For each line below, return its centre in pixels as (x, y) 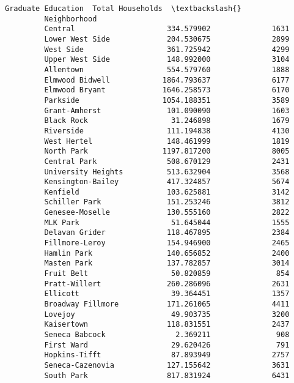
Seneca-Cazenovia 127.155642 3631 (167, 365)
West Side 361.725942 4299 (167, 49)
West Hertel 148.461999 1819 (167, 141)
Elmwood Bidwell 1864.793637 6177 (167, 80)
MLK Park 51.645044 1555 (167, 222)
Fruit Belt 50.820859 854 (167, 274)
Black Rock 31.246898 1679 (167, 121)
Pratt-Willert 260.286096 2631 (167, 284)
